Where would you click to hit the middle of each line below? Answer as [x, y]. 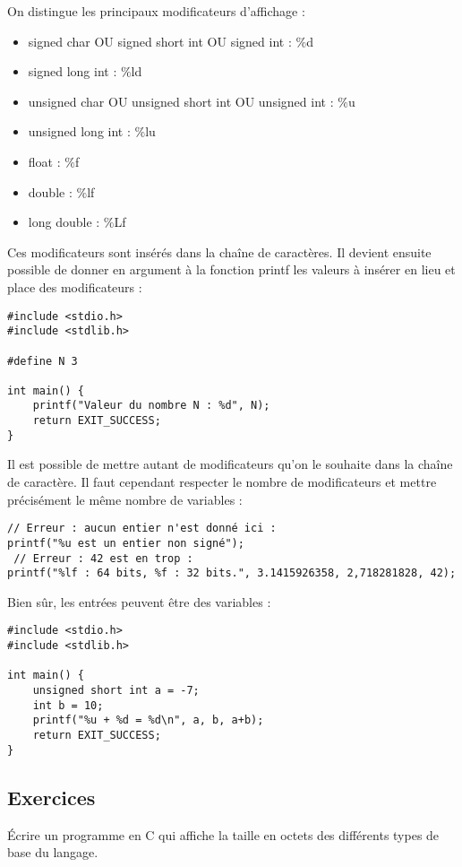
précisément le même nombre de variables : [125, 499]
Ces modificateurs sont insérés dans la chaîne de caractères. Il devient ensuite [219, 251]
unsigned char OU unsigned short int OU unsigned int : [181, 101]
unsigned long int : [79, 131]
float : [44, 161]
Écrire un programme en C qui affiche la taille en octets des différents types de [223, 834]
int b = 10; [68, 705]
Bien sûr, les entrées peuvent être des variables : [139, 601]
